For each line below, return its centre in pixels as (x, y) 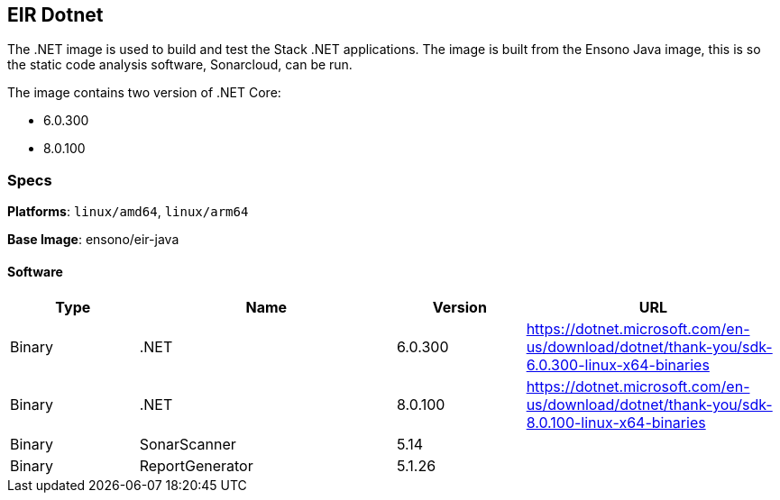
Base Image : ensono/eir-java (93, 240)
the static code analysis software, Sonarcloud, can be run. (180, 65)
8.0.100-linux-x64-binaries (616, 423)
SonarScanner (188, 445)
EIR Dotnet (55, 15)
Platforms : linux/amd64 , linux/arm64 (128, 212)
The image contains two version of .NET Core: (144, 93)
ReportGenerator (196, 466)
